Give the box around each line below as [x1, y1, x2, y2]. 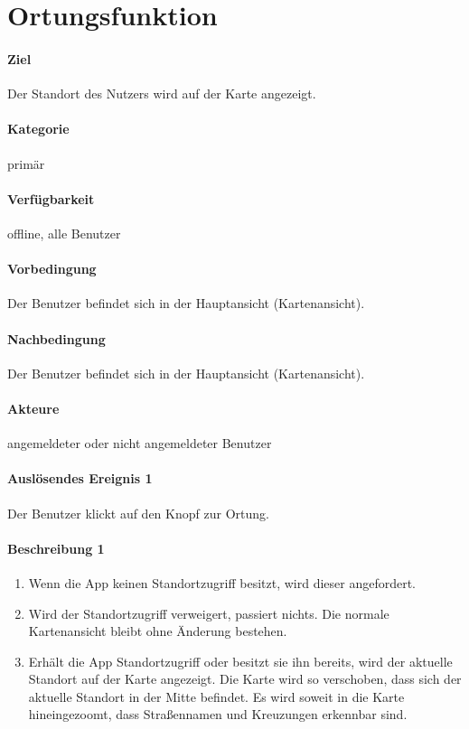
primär [7, 154, 45, 173]
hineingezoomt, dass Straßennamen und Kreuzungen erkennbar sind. [28, 705, 408, 724]
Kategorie [7, 119, 70, 138]
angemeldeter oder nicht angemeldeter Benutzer [7, 434, 272, 453]
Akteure [7, 398, 60, 417]
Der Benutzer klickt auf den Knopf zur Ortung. [7, 503, 269, 522]
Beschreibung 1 [7, 538, 105, 557]
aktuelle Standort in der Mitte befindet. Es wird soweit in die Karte [28, 687, 405, 706]
